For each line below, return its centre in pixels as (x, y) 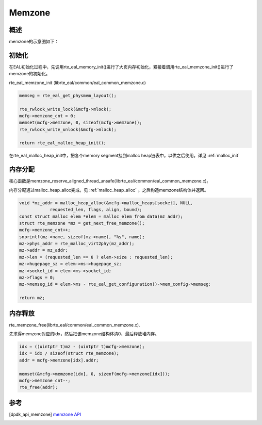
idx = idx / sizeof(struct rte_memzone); (69, 353)
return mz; (32, 298)
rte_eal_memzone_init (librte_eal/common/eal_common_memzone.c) (77, 82)
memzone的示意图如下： (34, 42)
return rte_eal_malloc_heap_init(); (63, 143)
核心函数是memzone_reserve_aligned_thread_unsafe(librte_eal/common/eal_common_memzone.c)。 (110, 181)
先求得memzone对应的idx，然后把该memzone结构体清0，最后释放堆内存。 (84, 334)
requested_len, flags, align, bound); (96, 210)
